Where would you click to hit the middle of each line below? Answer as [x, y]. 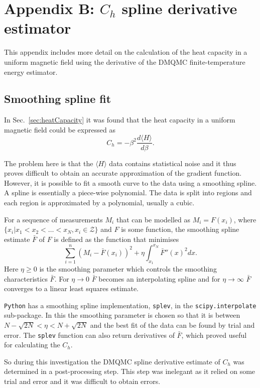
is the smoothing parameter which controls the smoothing [128, 269]
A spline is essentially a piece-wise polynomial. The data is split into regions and [128, 192]
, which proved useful [214, 335]
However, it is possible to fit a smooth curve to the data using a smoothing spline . [131, 182]
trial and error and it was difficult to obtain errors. [82, 381]
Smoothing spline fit [58, 99]
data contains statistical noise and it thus [173, 163]
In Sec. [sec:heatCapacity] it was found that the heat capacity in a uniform [120, 120]
